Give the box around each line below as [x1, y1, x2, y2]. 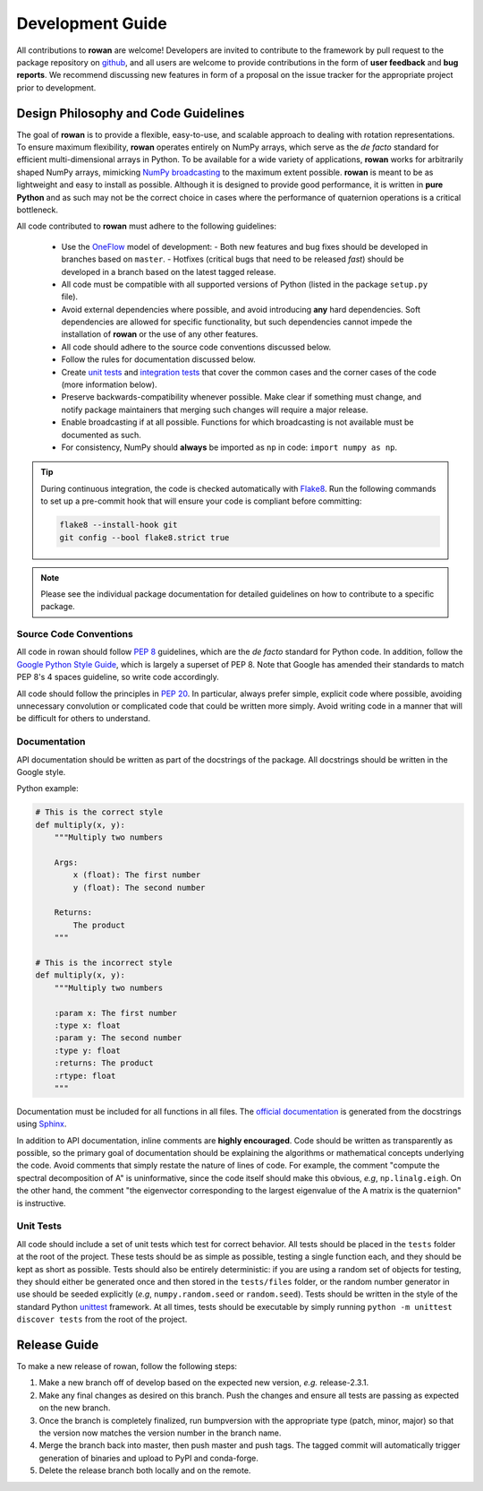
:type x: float [54, 1020, 121, 1030]
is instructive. [16, 1197, 66, 1209]
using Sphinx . [16, 1118, 67, 1129]
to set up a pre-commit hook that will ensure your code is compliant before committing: [40, 496, 362, 506]
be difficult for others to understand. [16, 713, 151, 724]
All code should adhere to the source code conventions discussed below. [61, 341, 331, 352]
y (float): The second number [72, 883, 206, 892]
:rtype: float [54, 1071, 116, 1081]
